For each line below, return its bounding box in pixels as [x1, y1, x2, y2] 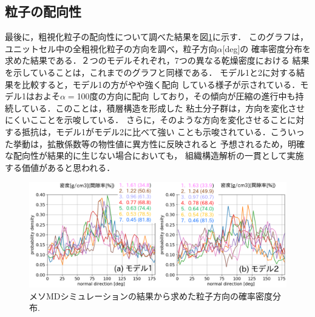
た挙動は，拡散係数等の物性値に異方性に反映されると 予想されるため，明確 [5, 137, 305, 150]
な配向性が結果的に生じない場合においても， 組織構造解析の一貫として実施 [5, 149, 304, 162]
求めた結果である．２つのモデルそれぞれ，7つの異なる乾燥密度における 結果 [5, 54, 310, 67]
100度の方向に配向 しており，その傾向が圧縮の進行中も [76, 90, 296, 102]
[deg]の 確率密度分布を [222, 42, 311, 55]
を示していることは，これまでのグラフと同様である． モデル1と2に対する [5, 65, 297, 78]
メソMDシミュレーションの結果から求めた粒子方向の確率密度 [29, 289, 273, 302]
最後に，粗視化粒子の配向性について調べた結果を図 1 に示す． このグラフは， [5, 30, 308, 43]
